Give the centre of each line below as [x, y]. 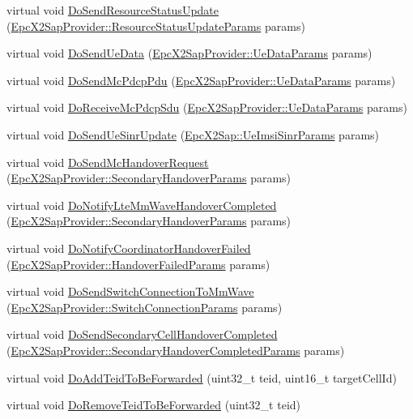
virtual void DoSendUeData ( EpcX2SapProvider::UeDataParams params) [189, 53]
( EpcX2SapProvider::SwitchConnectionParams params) [145, 307]
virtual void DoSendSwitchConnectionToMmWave [130, 291]
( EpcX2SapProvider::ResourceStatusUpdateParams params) [156, 26]
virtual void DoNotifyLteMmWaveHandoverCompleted [142, 205]
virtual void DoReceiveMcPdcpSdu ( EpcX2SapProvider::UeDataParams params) [207, 107]
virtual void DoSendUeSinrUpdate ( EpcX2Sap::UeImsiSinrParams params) [193, 134]
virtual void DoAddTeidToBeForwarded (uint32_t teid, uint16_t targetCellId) [202, 377]
